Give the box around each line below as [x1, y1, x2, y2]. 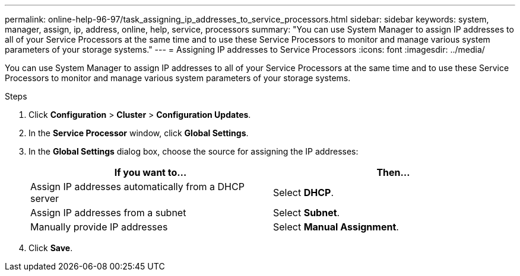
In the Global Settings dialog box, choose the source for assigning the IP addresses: [28, 146, 359, 156]
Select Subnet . [273, 207, 340, 219]
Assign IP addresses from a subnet [30, 207, 186, 219]
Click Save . [28, 243, 73, 253]
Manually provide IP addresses [30, 221, 168, 233]
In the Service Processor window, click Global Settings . [28, 128, 249, 138]
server [30, 192, 59, 204]
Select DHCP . [273, 187, 334, 198]
